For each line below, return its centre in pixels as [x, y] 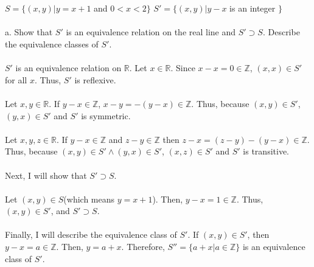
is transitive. [266, 151]
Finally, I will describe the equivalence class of [91, 234]
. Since [183, 68]
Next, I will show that [46, 175]
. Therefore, [143, 247]
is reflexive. [95, 79]
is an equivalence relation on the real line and [151, 32]
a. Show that [29, 32]
